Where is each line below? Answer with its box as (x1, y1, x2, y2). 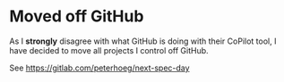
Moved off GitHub (9, 6, 144, 27)
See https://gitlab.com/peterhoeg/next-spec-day (9, 62, 190, 73)
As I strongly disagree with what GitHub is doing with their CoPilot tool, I (9, 36, 277, 46)
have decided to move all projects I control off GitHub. (9, 45, 209, 55)
